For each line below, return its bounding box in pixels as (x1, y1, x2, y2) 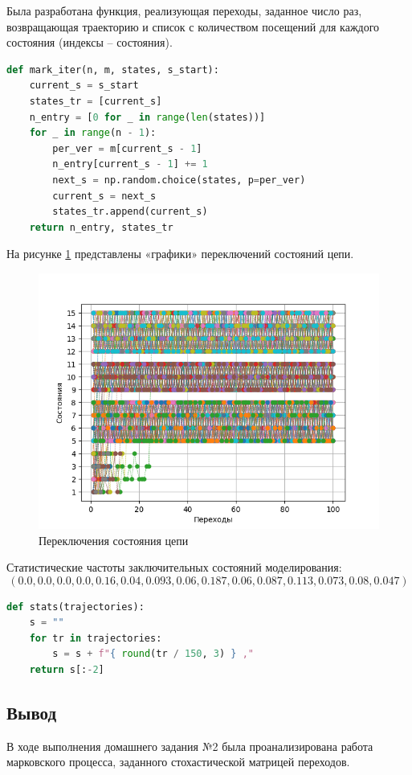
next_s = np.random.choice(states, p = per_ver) (52, 174, 306, 186)
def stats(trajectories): (6, 601, 145, 613)
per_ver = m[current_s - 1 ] (52, 142, 202, 154)
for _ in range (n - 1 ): (29, 127, 157, 139)
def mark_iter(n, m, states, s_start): (6, 64, 219, 76)
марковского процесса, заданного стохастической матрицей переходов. (6, 753, 350, 770)
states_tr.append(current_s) (52, 206, 208, 218)
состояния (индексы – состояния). (6, 34, 173, 51)
